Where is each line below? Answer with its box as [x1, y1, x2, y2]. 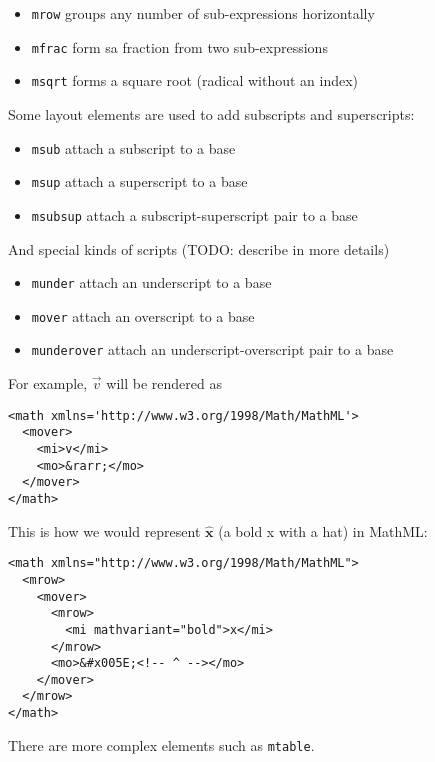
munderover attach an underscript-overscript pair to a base [31, 339, 394, 360]
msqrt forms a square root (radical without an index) [31, 70, 359, 91]
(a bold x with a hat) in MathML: [218, 520, 428, 541]
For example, [8, 373, 88, 394]
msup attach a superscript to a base [31, 171, 248, 192]
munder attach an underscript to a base [31, 272, 272, 293]
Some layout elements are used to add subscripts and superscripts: [8, 103, 415, 124]
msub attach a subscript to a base [31, 137, 236, 158]
